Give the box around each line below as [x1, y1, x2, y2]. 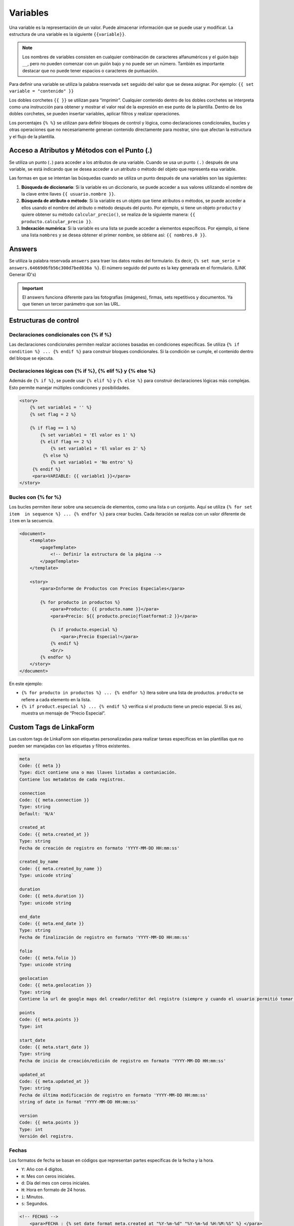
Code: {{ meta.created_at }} [19, 831, 90, 837]
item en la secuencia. [9, 517, 54, 523]
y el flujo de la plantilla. [9, 133, 56, 139]
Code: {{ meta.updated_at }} [19, 1078, 90, 1084]
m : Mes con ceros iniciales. [21, 1173, 75, 1179]
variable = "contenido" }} [9, 88, 74, 94]
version [19, 1113, 38, 1118]
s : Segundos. [21, 1200, 49, 1206]
